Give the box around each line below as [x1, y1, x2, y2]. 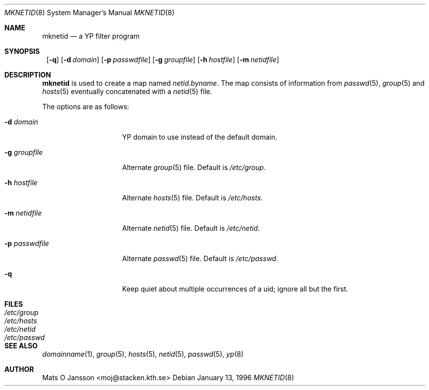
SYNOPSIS [4, 47, 40, 55]
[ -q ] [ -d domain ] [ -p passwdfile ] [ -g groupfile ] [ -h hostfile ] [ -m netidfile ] [46, 55, 279, 64]
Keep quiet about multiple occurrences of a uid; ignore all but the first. [122, 285, 348, 293]
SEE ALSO [4, 341, 38, 350]
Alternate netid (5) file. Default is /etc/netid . [122, 224, 260, 232]
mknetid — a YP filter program [42, 32, 140, 40]
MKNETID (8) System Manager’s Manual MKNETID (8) [4, 8, 175, 17]
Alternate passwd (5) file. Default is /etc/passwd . [122, 254, 278, 263]
